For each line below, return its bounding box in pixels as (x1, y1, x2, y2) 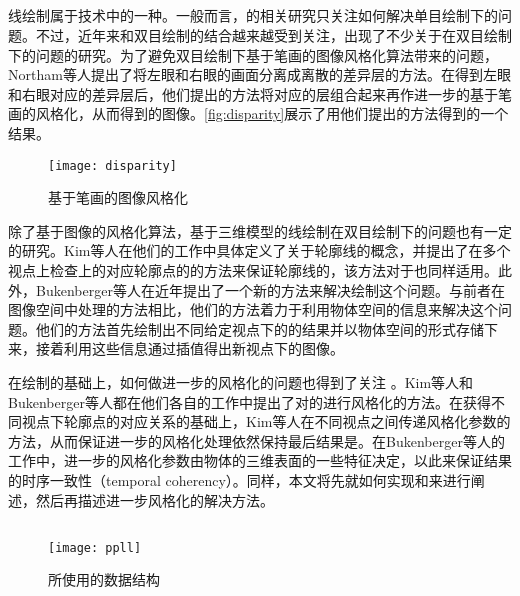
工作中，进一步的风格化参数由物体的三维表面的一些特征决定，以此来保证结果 (8, 450, 512, 471)
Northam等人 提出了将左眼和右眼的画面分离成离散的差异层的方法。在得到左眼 (8, 64, 511, 85)
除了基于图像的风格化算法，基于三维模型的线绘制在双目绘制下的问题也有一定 (8, 220, 512, 241)
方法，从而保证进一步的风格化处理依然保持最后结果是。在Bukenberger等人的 (8, 430, 505, 451)
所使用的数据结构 (48, 569, 160, 590)
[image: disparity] (48, 158, 177, 173)
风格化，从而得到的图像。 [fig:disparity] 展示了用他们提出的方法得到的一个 (35, 103, 509, 124)
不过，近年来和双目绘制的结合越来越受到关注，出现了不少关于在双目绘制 (35, 24, 512, 45)
